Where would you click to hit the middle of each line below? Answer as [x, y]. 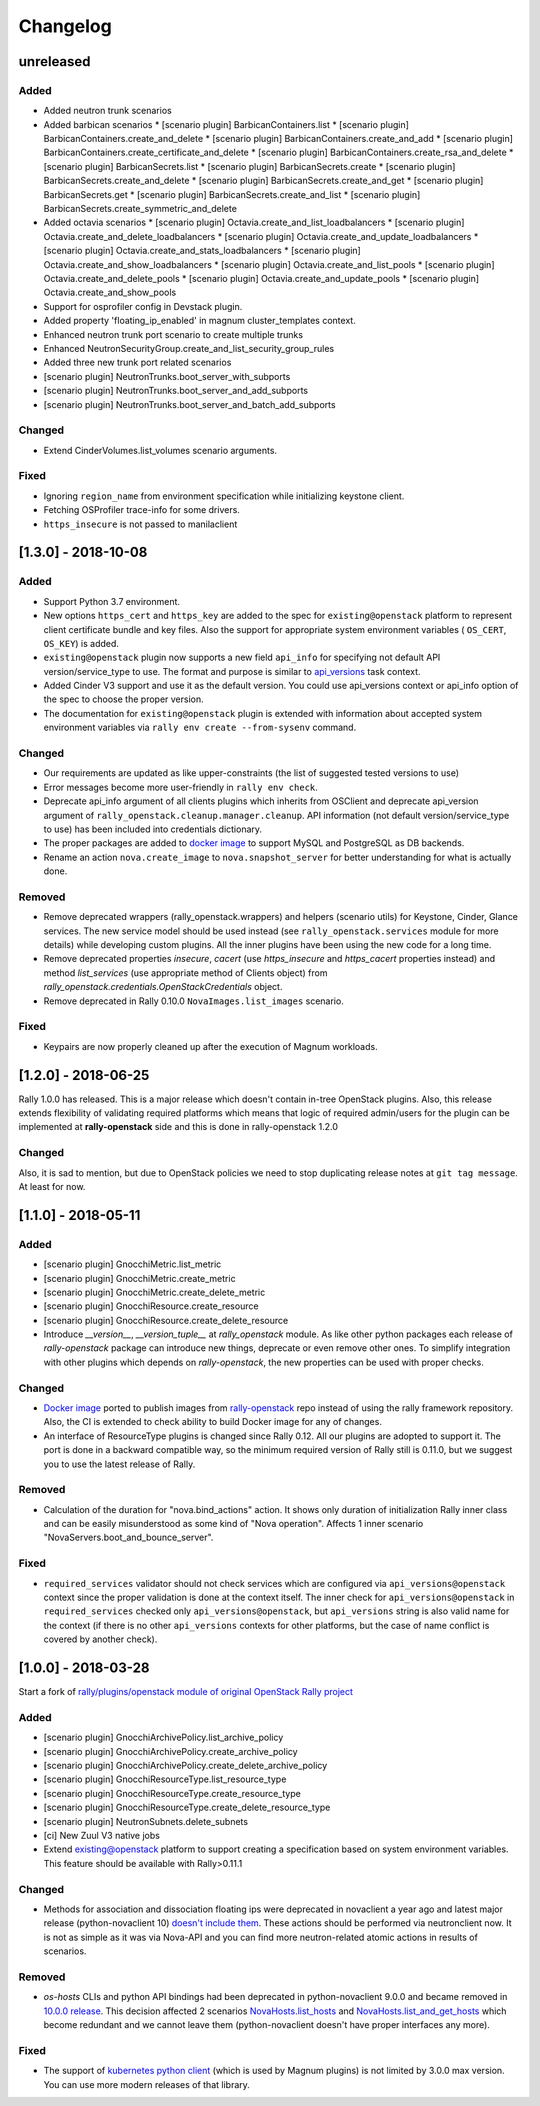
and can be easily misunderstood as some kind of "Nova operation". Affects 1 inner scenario [233, 1524]
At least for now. [52, 1186]
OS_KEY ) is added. [81, 643]
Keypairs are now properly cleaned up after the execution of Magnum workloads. [211, 1046]
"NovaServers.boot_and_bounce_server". [128, 1537]
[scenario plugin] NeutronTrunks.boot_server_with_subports [167, 376]
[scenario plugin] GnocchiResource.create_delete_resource [166, 1320]
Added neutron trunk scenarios [107, 111]
